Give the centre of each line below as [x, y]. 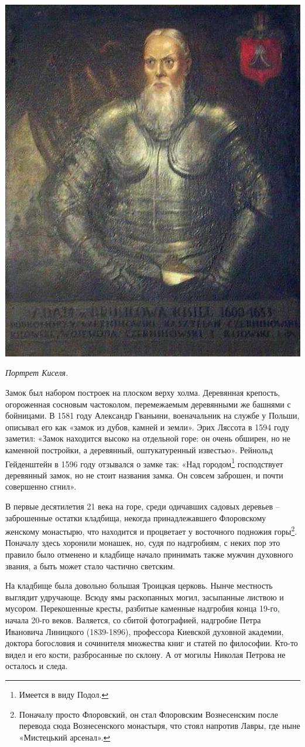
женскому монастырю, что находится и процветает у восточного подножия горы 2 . [151, 530]
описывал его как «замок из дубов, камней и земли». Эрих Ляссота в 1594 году [148, 427]
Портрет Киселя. [37, 373]
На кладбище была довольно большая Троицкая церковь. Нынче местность [139, 585]
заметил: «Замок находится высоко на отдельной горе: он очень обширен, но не [148, 438]
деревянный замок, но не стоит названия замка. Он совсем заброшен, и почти [144, 475]
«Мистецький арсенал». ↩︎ [65, 737]
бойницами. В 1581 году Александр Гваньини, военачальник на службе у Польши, [152, 415]
